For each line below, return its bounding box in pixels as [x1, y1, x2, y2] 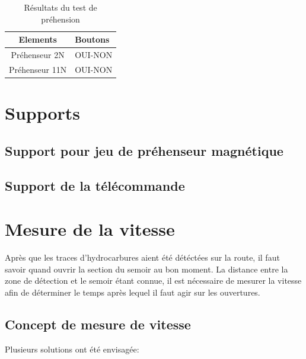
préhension [41, 12, 80, 25]
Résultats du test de [24, 1, 97, 13]
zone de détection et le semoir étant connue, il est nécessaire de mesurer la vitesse [5, 274, 302, 287]
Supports [5, 101, 81, 125]
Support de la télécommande [5, 176, 185, 194]
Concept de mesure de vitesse [5, 315, 191, 333]
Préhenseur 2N [11, 49, 65, 61]
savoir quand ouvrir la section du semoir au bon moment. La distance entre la [5, 262, 288, 275]
